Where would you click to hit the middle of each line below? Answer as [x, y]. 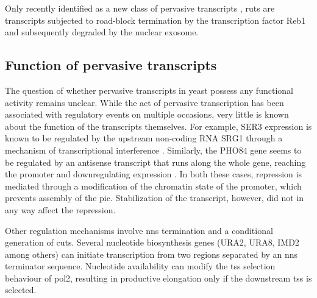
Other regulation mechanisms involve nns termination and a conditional [139, 230]
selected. [21, 290]
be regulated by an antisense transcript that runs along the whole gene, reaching [155, 162]
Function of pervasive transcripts [111, 65]
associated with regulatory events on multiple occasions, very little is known [147, 114]
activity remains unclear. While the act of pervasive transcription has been [144, 102]
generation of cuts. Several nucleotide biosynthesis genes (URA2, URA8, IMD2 [152, 242]
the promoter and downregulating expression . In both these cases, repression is [153, 174]
